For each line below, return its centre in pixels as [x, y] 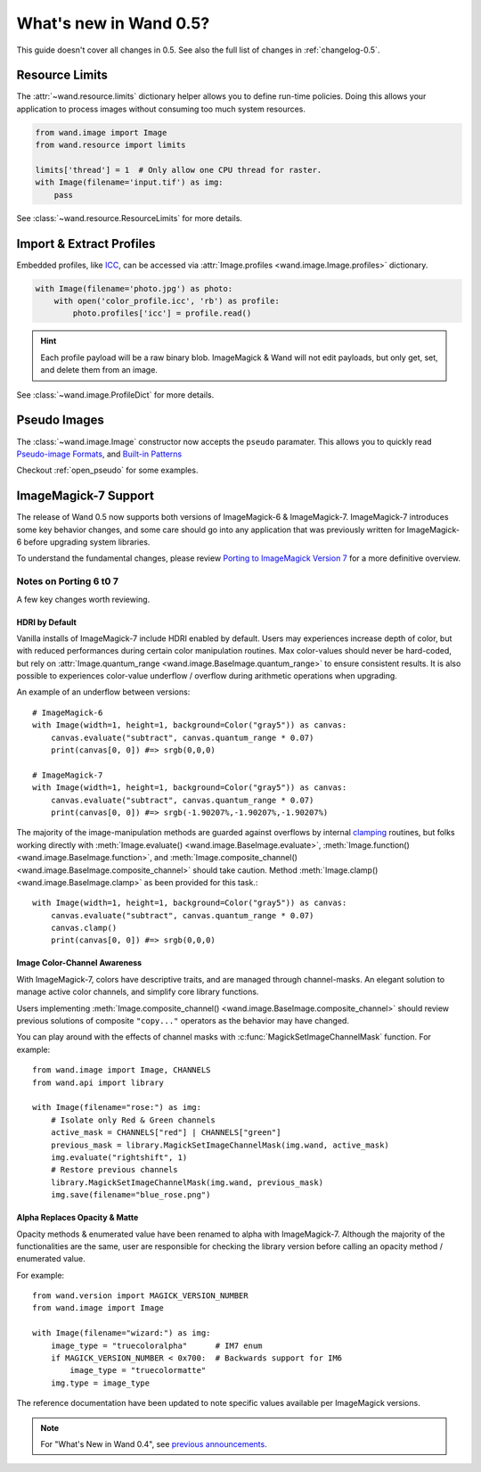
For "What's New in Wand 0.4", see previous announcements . [154, 1443]
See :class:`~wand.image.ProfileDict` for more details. [115, 395]
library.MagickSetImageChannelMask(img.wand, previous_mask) [187, 1182]
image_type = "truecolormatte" [138, 1370]
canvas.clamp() [84, 928]
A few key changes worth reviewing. [83, 599]
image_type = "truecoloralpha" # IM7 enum [156, 1345]
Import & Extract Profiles [86, 244]
